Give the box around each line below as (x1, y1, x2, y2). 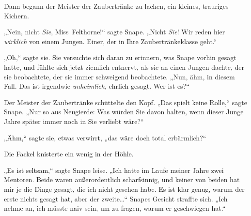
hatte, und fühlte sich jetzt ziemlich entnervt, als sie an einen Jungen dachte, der (4, 62, 244, 72)
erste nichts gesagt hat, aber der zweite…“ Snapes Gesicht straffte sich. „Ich (4, 193, 228, 203)
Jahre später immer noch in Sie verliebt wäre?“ (4, 116, 144, 126)
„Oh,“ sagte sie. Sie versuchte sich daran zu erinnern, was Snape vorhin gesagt (4, 52, 236, 62)
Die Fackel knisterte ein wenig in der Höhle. (4, 149, 134, 159)
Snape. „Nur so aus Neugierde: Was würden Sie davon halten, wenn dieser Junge (4, 107, 244, 117)
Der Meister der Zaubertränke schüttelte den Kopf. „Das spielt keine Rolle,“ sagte (4, 97, 248, 107)
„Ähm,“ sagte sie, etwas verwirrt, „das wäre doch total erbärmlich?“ (4, 132, 206, 142)
